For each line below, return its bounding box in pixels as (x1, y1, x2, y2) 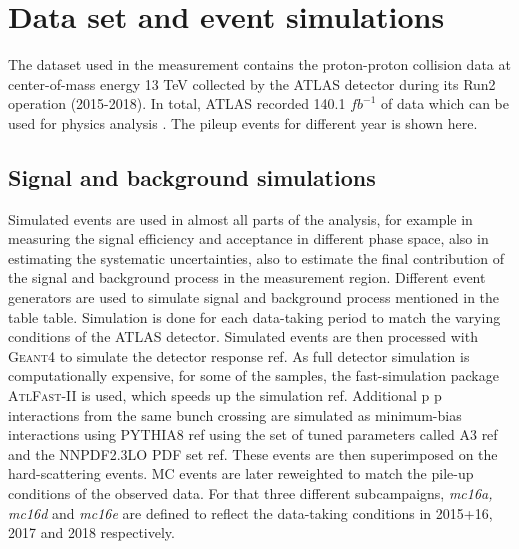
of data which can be (381, 93, 509, 114)
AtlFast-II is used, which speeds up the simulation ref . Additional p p (8, 385, 442, 406)
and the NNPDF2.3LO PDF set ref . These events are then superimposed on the (8, 443, 498, 464)
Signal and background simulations (8, 161, 376, 192)
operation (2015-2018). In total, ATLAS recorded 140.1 (8, 93, 346, 114)
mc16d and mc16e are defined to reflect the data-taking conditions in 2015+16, (8, 502, 493, 523)
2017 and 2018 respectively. (8, 522, 175, 543)
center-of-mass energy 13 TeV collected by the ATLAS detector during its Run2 (8, 73, 496, 94)
